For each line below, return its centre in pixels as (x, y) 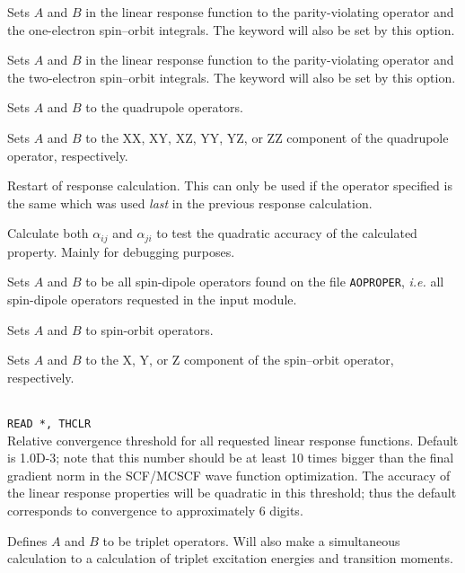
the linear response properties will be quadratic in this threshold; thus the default (232, 493)
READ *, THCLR (49, 424)
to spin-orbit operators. (149, 329)
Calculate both (48, 233)
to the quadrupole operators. (164, 107)
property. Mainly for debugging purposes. (121, 251)
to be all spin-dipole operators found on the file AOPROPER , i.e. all (265, 282)
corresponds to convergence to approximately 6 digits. (155, 511)
